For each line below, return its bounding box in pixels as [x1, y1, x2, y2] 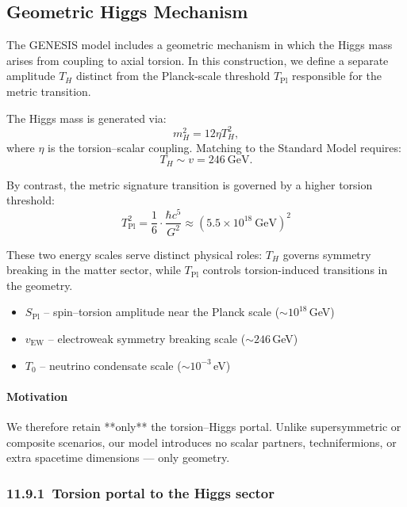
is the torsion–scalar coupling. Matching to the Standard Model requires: [48, 139, 401, 155]
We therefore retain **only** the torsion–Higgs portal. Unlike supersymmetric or [6, 417, 401, 434]
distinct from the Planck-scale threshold [75, 67, 271, 84]
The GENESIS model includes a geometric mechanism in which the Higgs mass [6, 36, 393, 53]
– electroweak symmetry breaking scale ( [48, 330, 246, 346]
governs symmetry [282, 246, 371, 262]
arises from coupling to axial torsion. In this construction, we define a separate [6, 51, 389, 68]
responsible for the [291, 67, 382, 84]
